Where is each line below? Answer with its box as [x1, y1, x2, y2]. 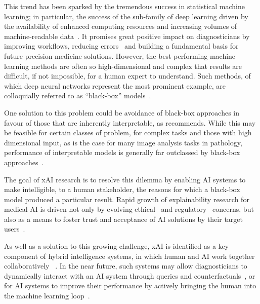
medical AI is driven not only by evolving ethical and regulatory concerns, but [4, 204, 254, 214]
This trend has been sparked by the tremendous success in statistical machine [4, 1, 245, 11]
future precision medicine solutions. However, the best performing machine [4, 50, 236, 61]
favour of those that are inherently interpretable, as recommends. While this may [4, 117, 256, 128]
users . [4, 223, 25, 234]
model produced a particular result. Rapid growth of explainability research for [4, 194, 249, 204]
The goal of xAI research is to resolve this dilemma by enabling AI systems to [4, 174, 246, 184]
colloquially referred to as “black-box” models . [4, 90, 151, 101]
